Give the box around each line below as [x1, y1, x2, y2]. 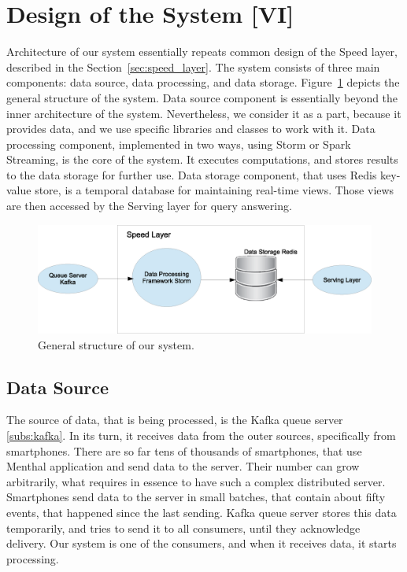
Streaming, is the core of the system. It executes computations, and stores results [6, 151, 398, 168]
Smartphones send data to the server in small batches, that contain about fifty [6, 489, 386, 505]
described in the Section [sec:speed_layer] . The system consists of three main [6, 58, 380, 75]
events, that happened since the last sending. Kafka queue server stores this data [6, 504, 397, 520]
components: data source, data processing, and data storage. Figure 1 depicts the [6, 74, 400, 90]
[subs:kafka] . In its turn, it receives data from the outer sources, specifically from [6, 426, 396, 443]
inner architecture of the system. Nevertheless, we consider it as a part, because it [6, 105, 401, 121]
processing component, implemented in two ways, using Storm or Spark [6, 135, 351, 152]
